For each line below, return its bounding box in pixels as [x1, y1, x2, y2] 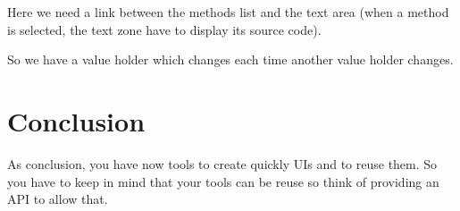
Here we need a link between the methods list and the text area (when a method [7, 3, 449, 21]
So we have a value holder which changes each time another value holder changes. [7, 50, 454, 69]
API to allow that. [7, 190, 108, 208]
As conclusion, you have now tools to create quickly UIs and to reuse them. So [7, 154, 438, 173]
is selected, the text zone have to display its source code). [7, 20, 322, 38]
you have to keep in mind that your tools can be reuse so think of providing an [7, 172, 439, 190]
